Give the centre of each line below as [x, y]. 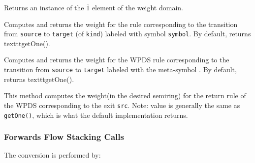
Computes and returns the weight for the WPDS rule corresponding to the [117, 60]
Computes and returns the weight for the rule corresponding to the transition [121, 24]
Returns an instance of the [44, 7]
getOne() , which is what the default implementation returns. [96, 115]
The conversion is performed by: [52, 155]
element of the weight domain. [137, 7]
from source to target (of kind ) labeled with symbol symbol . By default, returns [127, 34]
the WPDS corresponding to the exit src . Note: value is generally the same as [122, 105]
